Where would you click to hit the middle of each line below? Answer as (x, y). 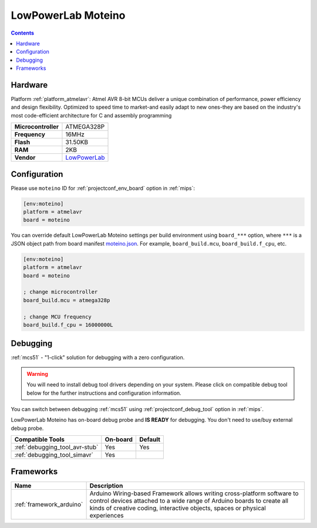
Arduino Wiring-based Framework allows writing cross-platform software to (194, 493)
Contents (23, 33)
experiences (107, 515)
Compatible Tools (39, 439)
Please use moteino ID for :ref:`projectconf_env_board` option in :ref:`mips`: (103, 188)
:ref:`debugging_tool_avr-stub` (56, 448)
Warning (37, 374)
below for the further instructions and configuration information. (104, 393)
